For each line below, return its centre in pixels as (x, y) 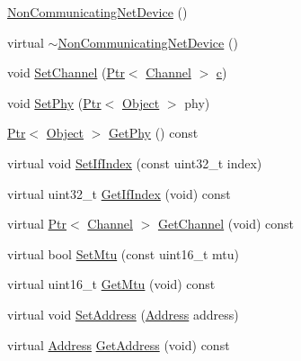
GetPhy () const (154, 133)
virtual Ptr (37, 224)
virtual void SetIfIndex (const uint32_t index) (135, 162)
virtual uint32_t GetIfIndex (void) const (119, 193)
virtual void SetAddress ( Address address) (123, 314)
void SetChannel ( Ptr (66, 72)
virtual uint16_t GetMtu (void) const (111, 284)
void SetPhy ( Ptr (54, 102)
